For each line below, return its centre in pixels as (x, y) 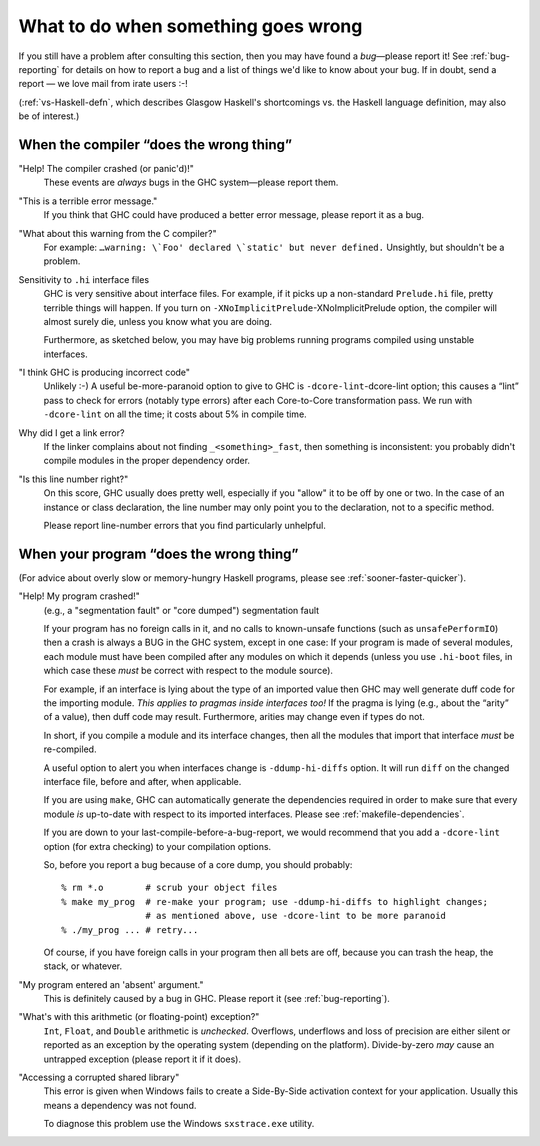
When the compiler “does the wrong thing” (155, 144)
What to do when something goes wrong (190, 26)
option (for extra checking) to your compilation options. (157, 846)
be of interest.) (49, 116)
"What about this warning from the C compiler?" (117, 233)
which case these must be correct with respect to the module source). (188, 671)
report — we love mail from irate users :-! (103, 84)
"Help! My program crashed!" (79, 596)
